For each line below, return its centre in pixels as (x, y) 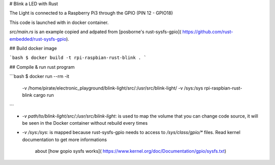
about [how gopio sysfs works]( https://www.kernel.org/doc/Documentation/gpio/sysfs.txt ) (131, 151)
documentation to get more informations (64, 140)
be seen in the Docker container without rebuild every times (85, 123)
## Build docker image (33, 48)
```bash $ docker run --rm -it (39, 76)
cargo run (44, 95)
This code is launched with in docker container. (59, 22)
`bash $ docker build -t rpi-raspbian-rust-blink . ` (78, 58)
